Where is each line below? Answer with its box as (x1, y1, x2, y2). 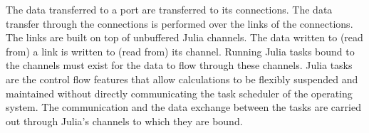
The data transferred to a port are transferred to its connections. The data (6, 2, 333, 16)
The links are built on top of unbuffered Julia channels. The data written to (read (6, 30, 363, 45)
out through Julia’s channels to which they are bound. (6, 113, 243, 128)
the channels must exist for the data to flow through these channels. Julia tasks (6, 58, 353, 73)
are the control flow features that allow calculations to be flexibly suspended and (6, 71, 358, 86)
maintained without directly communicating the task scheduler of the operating (6, 85, 353, 100)
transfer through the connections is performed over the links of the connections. (6, 16, 353, 31)
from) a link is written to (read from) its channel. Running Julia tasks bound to (6, 43, 355, 58)
